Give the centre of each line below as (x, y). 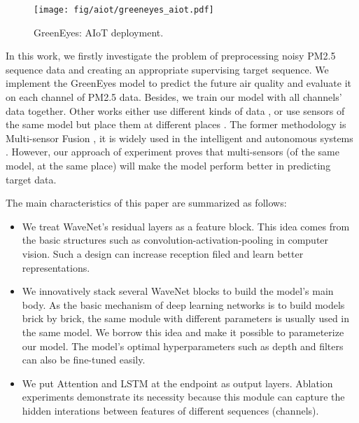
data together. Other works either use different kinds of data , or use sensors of (175, 110)
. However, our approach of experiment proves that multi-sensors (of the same (173, 152)
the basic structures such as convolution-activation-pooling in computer (175, 240)
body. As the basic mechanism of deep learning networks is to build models (183, 304)
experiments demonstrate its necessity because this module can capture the (183, 397)
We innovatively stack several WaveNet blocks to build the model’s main (178, 291)
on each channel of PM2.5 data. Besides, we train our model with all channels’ (174, 97)
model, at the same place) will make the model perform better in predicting (168, 165)
